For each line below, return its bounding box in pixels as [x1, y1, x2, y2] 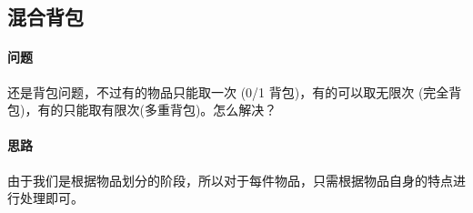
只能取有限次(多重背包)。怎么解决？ [63, 100, 277, 119]
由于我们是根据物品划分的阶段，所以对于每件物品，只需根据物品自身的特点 [7, 170, 453, 189]
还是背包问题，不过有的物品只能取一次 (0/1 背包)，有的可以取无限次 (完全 [7, 82, 449, 101]
